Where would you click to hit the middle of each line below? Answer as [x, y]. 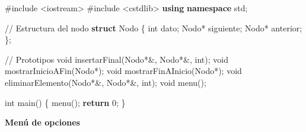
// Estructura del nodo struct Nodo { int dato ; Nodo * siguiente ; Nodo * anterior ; [154, 28]
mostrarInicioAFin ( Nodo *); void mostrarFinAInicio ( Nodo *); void [123, 71]
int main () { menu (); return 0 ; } [65, 102]
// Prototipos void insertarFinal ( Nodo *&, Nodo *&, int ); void [117, 59]
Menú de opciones [42, 122]
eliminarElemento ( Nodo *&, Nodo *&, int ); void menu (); [106, 82]
